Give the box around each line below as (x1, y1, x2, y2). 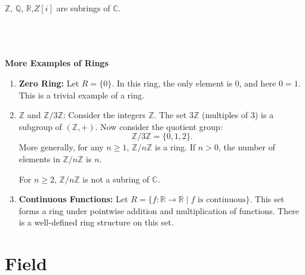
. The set (154, 109, 187, 121)
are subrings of (56, 2, 110, 14)
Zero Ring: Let (19, 76, 79, 89)
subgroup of (19, 120, 62, 132)
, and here (239, 76, 276, 89)
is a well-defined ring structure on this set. (19, 216, 174, 228)
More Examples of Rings (5, 57, 109, 69)
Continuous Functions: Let (19, 193, 128, 205)
